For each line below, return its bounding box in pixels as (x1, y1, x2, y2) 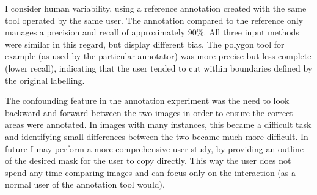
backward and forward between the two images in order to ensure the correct (5, 106, 293, 119)
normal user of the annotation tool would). (5, 178, 165, 191)
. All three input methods (203, 26, 299, 39)
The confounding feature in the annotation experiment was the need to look (5, 94, 290, 107)
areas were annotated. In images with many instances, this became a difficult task (5, 118, 312, 131)
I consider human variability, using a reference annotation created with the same (5, 2, 307, 14)
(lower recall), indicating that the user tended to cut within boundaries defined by (5, 61, 313, 74)
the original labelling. (5, 73, 85, 86)
